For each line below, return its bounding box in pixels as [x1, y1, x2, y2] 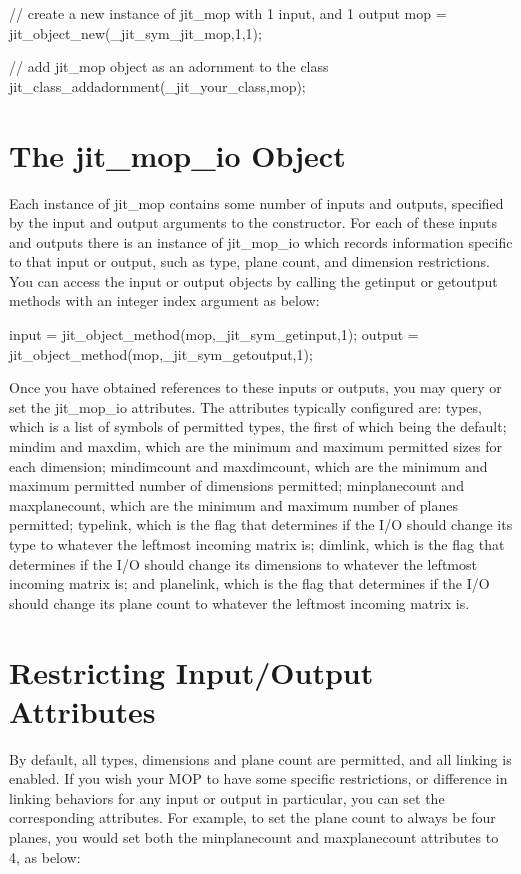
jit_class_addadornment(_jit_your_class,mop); [9, 75, 306, 96]
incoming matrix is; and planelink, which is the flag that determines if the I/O [9, 573, 490, 594]
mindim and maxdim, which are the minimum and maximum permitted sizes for [9, 436, 502, 457]
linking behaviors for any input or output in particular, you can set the [9, 787, 445, 808]
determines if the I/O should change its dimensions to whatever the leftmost [9, 553, 477, 574]
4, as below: [9, 846, 81, 867]
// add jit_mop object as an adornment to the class [9, 56, 329, 77]
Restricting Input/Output [9, 651, 374, 692]
